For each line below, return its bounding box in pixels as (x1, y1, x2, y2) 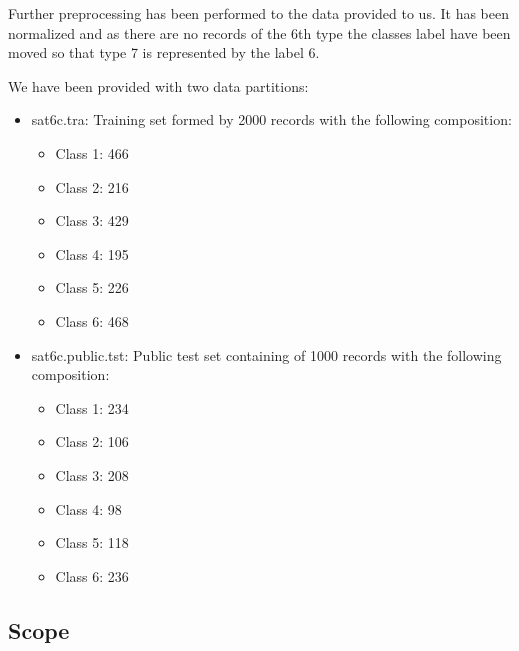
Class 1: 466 (55, 142, 129, 163)
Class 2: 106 (55, 431, 129, 452)
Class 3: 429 (55, 210, 129, 231)
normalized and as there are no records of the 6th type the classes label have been (8, 22, 511, 43)
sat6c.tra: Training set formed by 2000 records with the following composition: (31, 109, 512, 130)
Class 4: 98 (55, 498, 122, 519)
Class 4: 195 (55, 243, 129, 264)
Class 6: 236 (55, 565, 129, 586)
